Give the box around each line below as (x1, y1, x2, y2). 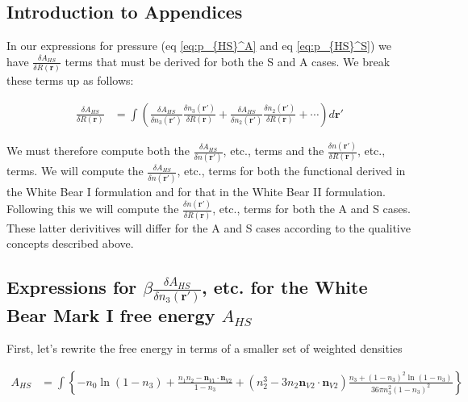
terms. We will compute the (6, 162, 144, 179)
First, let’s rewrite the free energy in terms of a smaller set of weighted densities (6, 340, 403, 357)
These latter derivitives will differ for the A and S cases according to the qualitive (6, 219, 411, 236)
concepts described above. (6, 235, 134, 252)
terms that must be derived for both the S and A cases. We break (65, 52, 391, 69)
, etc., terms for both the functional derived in (177, 162, 406, 179)
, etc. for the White (201, 274, 368, 299)
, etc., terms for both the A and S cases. (212, 200, 411, 217)
